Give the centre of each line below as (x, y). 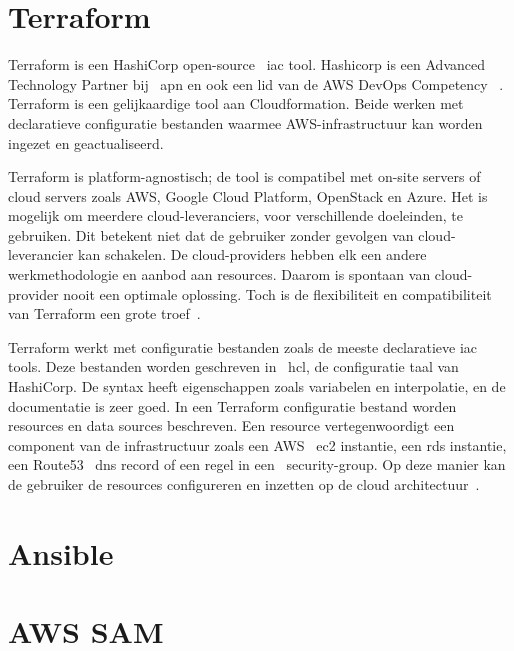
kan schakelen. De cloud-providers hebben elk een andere (252, 254)
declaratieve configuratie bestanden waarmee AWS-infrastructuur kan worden (245, 122)
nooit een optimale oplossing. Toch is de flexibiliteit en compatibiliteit (277, 293)
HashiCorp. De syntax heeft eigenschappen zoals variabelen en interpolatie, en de (257, 386)
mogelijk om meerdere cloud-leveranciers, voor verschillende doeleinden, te (235, 215)
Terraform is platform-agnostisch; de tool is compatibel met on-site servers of (244, 176)
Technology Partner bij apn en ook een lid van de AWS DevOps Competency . (256, 83)
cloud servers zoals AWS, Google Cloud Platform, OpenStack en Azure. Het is (248, 195)
